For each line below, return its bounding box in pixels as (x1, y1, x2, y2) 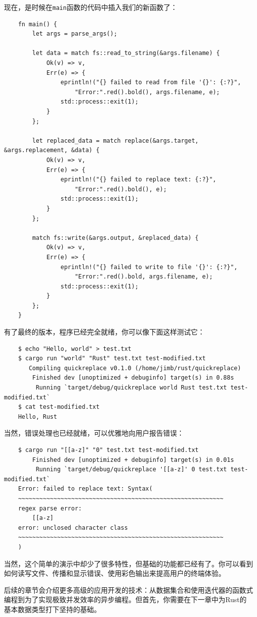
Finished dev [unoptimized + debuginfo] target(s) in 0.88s (32, 374, 234, 382)
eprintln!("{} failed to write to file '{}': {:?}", (60, 263, 238, 271)
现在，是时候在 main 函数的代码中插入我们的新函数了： (4, 2, 177, 12)
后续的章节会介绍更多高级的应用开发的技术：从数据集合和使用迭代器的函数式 (4, 584, 253, 595)
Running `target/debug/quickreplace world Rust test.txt (36, 384, 227, 392)
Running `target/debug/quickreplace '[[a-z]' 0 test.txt (36, 466, 227, 473)
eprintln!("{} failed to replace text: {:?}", (60, 176, 216, 183)
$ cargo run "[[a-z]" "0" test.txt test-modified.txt (18, 447, 199, 453)
